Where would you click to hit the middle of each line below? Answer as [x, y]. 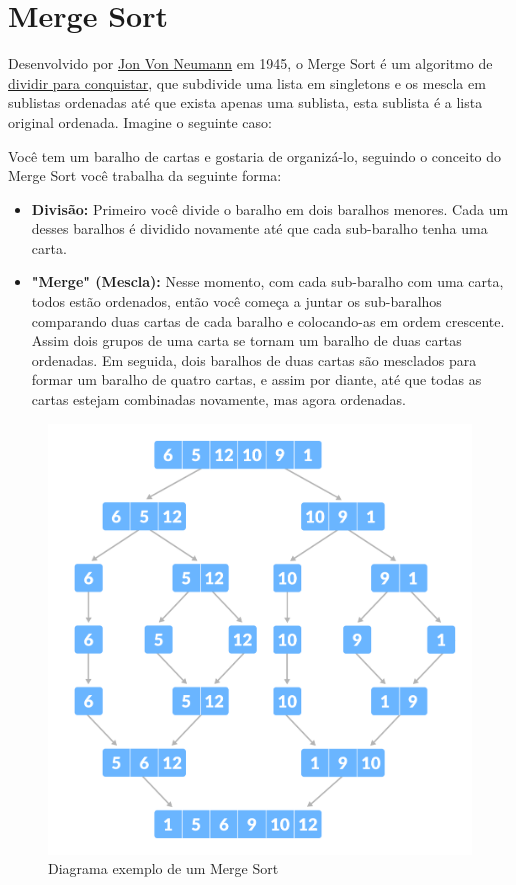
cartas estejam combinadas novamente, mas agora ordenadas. [218, 399]
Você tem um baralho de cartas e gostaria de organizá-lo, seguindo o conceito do [255, 155]
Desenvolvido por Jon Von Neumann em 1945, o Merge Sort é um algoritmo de [250, 63]
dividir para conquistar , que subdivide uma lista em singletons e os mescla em [247, 82]
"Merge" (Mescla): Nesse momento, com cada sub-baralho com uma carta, [267, 281]
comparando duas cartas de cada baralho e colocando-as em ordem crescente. [268, 320]
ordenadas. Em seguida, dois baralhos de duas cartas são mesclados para [254, 359]
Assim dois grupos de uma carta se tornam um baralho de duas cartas [246, 340]
